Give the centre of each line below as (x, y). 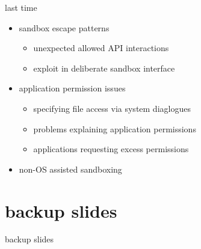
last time (21, 7)
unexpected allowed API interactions (101, 48)
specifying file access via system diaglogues (112, 108)
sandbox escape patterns (64, 27)
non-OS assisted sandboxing (70, 169)
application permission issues (72, 88)
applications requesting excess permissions (111, 149)
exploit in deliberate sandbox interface (104, 68)
